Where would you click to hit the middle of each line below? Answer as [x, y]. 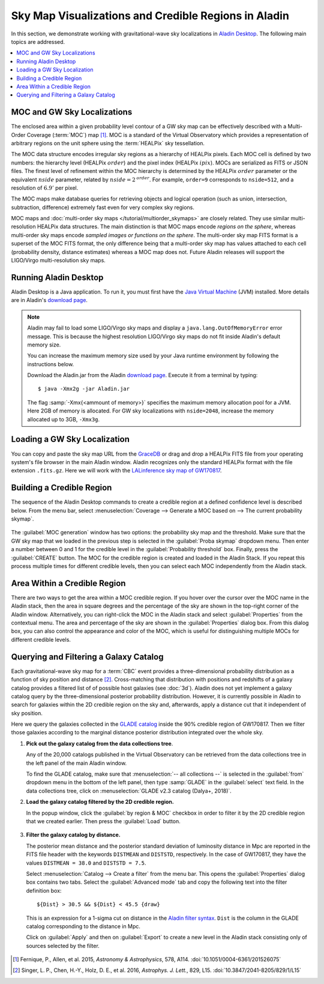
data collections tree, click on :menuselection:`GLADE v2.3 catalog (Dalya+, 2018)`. [129, 791]
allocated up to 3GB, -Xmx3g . [64, 419]
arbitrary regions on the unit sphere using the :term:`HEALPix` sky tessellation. [108, 143]
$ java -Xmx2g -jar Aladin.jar [84, 389]
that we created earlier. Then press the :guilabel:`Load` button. [103, 821]
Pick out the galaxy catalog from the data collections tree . [100, 743]
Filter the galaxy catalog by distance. [73, 835]
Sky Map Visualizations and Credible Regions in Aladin [150, 16]
